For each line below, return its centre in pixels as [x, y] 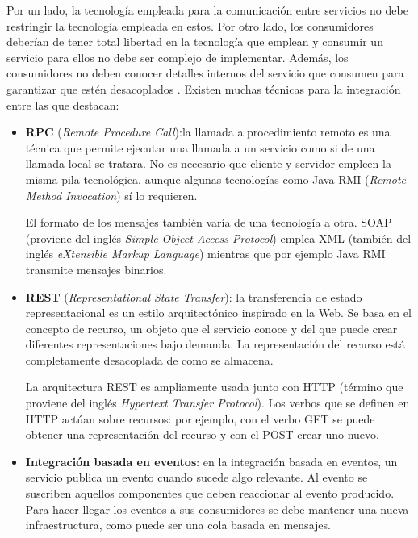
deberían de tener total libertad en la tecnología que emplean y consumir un [195, 42]
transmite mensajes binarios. [96, 269]
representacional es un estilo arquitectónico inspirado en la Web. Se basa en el [218, 313]
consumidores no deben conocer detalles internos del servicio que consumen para [205, 73]
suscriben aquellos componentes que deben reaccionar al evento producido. [210, 493]
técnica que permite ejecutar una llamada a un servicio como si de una [200, 147]
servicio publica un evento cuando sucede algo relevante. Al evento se [196, 477]
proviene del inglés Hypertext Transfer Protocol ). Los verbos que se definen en [217, 403]
